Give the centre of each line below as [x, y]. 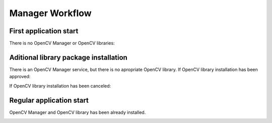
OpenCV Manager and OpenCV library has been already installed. [78, 112]
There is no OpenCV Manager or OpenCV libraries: [62, 43]
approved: [20, 77]
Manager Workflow [50, 13]
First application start [44, 31]
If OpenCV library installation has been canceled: [60, 86]
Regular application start [49, 100]
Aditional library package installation [69, 57]
